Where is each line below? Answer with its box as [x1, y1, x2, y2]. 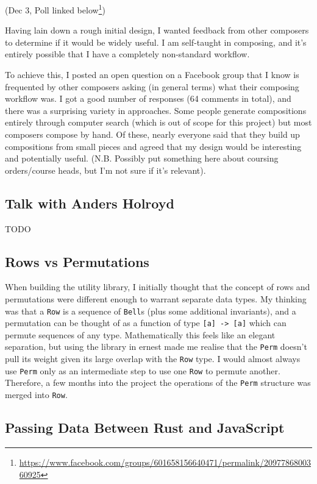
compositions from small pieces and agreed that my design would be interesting [5, 140, 302, 152]
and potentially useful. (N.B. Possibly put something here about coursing [5, 152, 279, 165]
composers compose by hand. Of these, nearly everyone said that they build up [5, 128, 300, 140]
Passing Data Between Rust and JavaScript [5, 418, 285, 437]
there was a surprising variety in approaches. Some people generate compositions [5, 104, 307, 116]
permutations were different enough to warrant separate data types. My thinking [5, 292, 307, 305]
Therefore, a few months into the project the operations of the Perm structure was [5, 376, 311, 389]
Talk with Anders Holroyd [5, 193, 174, 212]
